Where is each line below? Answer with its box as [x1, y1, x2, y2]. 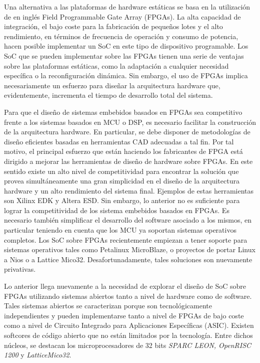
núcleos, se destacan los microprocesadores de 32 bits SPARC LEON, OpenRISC [4, 339, 251, 350]
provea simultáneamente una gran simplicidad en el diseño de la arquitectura [4, 175, 239, 186]
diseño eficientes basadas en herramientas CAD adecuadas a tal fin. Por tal [4, 136, 234, 146]
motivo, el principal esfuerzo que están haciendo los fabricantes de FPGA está [4, 146, 243, 156]
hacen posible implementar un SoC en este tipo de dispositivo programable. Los [4, 41, 248, 51]
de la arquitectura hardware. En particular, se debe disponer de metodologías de [4, 126, 250, 137]
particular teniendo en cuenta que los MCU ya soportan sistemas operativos [4, 225, 236, 235]
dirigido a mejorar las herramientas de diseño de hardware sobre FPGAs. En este [4, 155, 253, 166]
